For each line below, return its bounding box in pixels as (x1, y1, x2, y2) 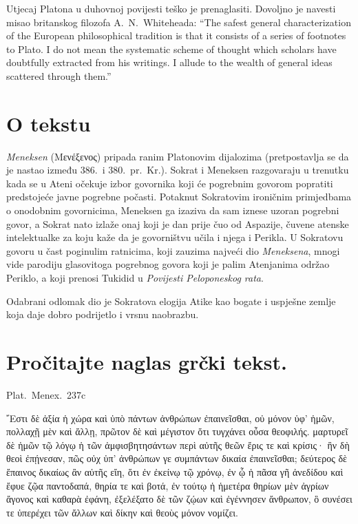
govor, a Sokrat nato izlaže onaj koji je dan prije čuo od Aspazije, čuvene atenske (6, 216, 349, 231)
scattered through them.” (6, 68, 112, 83)
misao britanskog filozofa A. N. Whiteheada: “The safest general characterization (6, 14, 351, 29)
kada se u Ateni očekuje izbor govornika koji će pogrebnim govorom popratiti (6, 176, 333, 190)
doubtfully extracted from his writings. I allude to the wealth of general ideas (6, 55, 333, 70)
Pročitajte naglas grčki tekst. (6, 348, 287, 375)
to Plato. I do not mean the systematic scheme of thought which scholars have (6, 41, 337, 56)
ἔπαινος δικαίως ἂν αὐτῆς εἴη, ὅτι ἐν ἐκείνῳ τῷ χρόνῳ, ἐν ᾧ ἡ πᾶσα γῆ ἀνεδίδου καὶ (6, 464, 344, 479)
